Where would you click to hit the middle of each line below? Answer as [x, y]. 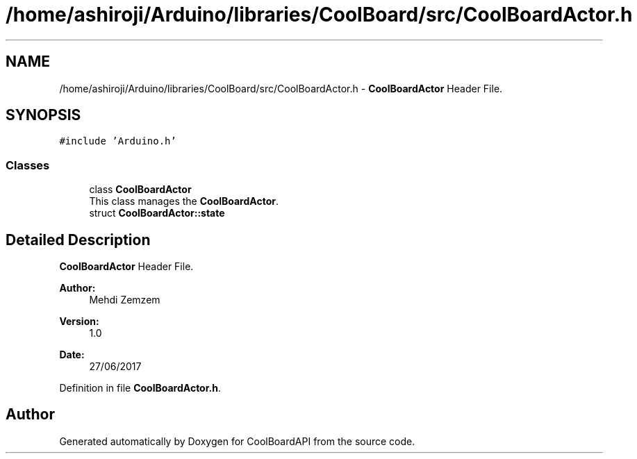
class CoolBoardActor [140, 190]
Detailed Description [78, 240]
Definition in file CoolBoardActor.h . [140, 388]
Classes [28, 165]
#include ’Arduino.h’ [118, 141]
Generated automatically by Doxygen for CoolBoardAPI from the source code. [237, 441]
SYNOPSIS [43, 115]
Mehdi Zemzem [125, 300]
